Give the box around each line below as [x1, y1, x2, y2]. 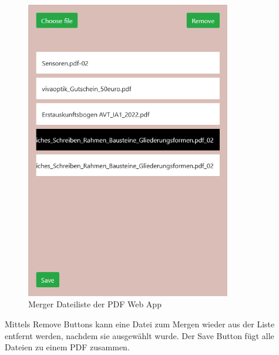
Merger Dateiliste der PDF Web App [28, 298, 162, 310]
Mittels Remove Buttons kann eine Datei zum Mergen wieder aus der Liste [5, 318, 275, 330]
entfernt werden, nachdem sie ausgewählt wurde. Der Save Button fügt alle [5, 329, 274, 341]
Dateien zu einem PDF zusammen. [5, 341, 130, 353]
